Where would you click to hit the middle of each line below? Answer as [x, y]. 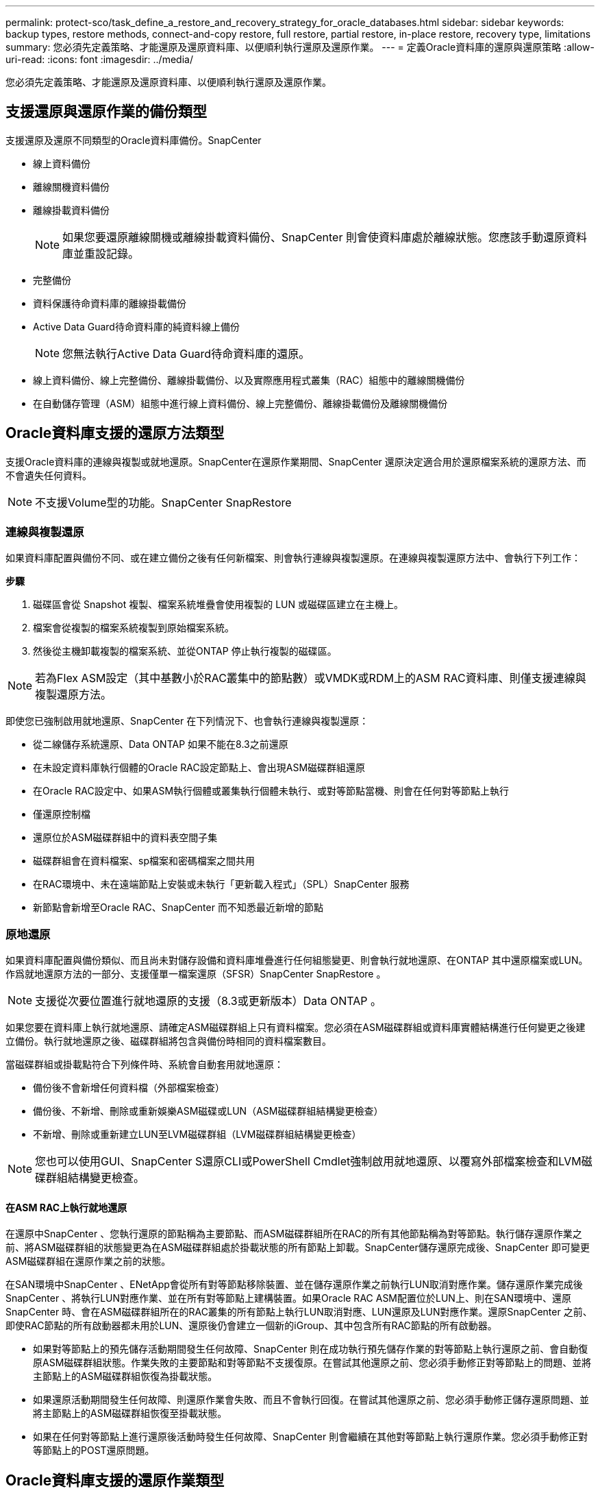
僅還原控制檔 [62, 814]
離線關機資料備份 [71, 186]
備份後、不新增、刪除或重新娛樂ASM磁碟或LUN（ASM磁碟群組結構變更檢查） [208, 1111]
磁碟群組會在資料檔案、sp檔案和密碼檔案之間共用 [144, 861]
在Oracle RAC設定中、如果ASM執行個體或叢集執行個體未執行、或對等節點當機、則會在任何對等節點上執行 [271, 791]
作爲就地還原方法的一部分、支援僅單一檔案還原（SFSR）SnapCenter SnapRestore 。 [196, 974]
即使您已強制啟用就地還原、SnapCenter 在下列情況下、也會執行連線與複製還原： [187, 721]
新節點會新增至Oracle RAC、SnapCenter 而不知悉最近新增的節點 [178, 908]
